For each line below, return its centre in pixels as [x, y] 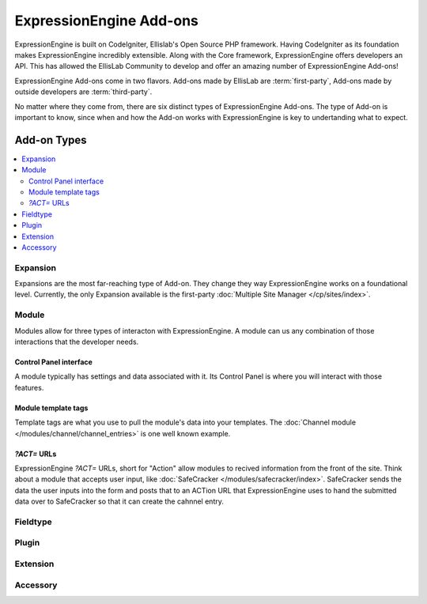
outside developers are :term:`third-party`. [83, 92]
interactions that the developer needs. [77, 342]
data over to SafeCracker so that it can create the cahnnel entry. [119, 501]
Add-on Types [51, 140]
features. [29, 387]
